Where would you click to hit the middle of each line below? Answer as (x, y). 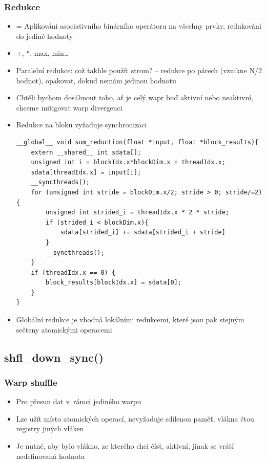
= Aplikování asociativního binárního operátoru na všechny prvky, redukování (139, 26)
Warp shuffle (31, 382)
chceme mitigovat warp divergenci (69, 107)
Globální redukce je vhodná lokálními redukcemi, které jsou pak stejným (130, 319)
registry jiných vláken (50, 428)
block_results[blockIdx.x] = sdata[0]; (114, 283)
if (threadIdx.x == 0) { (73, 272)
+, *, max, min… (43, 53)
